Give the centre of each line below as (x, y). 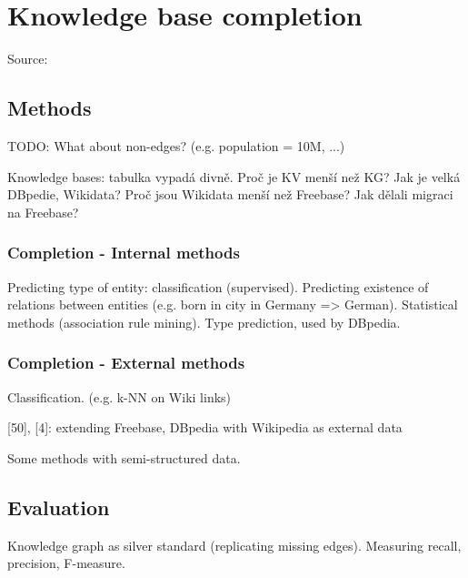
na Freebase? (43, 212)
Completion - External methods (126, 363)
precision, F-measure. (66, 563)
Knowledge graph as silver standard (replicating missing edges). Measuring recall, (234, 545)
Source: (28, 59)
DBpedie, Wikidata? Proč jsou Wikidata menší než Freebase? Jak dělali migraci (230, 194)
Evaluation (59, 507)
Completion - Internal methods (124, 253)
